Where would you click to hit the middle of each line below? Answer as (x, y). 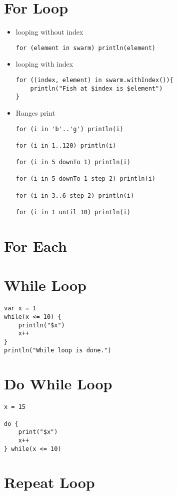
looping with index (44, 64)
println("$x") (41, 325)
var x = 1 (20, 309)
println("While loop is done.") (58, 350)
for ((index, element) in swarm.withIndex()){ (94, 80)
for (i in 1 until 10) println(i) (73, 212)
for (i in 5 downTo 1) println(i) (73, 162)
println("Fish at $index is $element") (96, 88)
